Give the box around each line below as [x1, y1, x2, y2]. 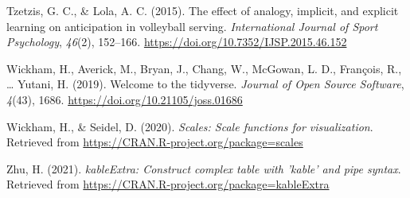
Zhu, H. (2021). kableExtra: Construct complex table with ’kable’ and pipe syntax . [6, 160, 401, 177]
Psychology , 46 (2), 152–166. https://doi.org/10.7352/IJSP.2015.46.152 [6, 33, 347, 50]
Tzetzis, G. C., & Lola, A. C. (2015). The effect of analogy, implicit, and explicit [6, 2, 399, 18]
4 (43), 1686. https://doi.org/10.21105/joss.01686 [6, 91, 243, 107]
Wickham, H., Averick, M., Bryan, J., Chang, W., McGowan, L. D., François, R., [6, 60, 402, 76]
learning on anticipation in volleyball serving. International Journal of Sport [6, 17, 378, 34]
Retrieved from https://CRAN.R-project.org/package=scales [6, 134, 303, 150]
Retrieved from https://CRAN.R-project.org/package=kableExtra [6, 176, 330, 192]
